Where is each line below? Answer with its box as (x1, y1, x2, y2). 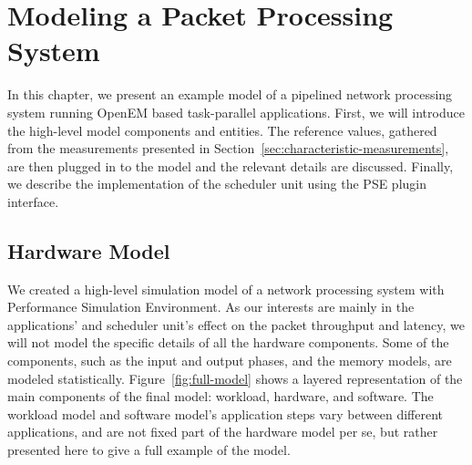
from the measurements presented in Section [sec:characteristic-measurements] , (7, 139, 449, 158)
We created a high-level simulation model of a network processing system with (7, 279, 445, 298)
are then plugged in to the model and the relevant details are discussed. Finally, (7, 156, 454, 175)
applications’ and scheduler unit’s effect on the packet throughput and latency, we (7, 315, 465, 334)
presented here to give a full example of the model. (7, 440, 291, 460)
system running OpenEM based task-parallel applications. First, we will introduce (7, 102, 465, 121)
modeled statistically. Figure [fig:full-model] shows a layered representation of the (7, 368, 463, 387)
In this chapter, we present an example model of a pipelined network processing (7, 85, 453, 104)
